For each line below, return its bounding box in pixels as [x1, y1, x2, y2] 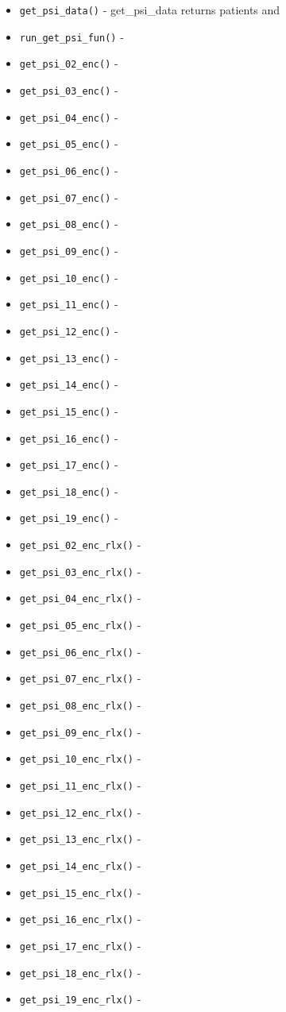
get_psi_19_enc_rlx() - [19, 991, 141, 1007]
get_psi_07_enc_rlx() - [19, 670, 141, 686]
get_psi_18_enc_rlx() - [19, 964, 141, 980]
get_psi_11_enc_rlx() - [19, 777, 141, 794]
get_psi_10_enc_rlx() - [19, 750, 141, 767]
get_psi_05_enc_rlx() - [19, 616, 141, 633]
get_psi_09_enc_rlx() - [19, 723, 141, 740]
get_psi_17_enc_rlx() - [19, 937, 141, 953]
